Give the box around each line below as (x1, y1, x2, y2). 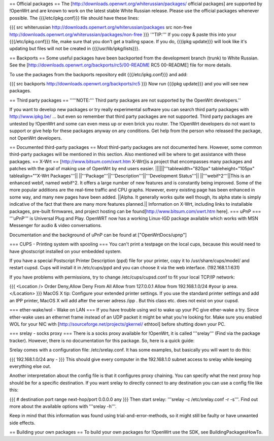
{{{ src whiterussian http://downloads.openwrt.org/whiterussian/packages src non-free (9, 24, 192, 30)
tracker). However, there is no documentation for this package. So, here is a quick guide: (9, 337, 195, 343)
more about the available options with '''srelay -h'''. (9, 403, 117, 409)
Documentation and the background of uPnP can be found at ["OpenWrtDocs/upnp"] (9, 232, 187, 238)
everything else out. (9, 363, 51, 369)
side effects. (9, 420, 36, 426)
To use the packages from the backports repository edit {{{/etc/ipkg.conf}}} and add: (9, 71, 188, 77)
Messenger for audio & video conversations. (9, 223, 102, 229)
